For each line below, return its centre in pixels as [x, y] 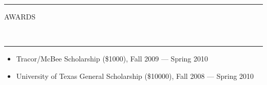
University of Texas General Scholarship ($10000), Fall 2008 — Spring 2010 [135, 76]
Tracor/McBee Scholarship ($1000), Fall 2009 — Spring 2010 [112, 59]
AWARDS [20, 16]
